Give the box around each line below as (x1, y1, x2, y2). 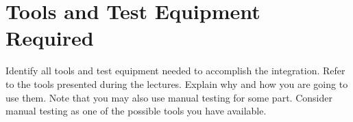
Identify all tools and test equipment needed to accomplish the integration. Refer (5, 63, 345, 78)
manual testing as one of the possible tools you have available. (5, 104, 267, 118)
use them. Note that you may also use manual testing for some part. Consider (5, 90, 332, 104)
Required (5, 24, 94, 52)
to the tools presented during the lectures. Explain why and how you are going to (5, 76, 348, 91)
